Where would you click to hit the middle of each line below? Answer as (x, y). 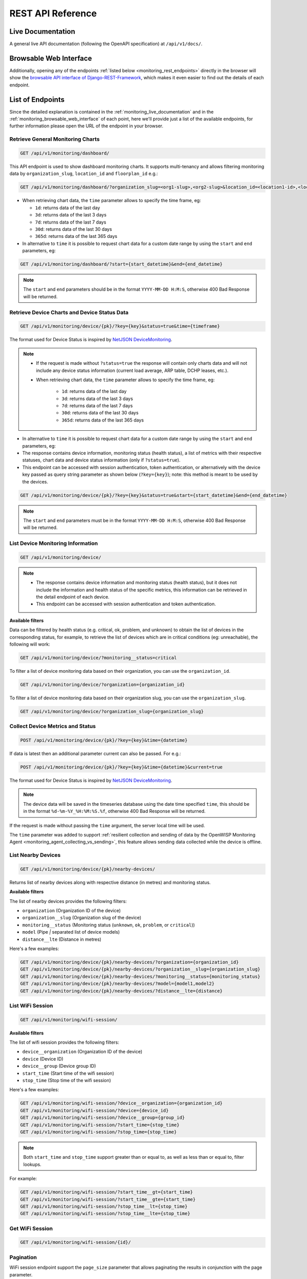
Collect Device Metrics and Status (53, 726)
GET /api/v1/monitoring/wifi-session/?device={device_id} (94, 1110)
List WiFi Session (31, 1005)
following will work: (30, 644)
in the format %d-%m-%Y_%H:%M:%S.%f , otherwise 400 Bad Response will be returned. (114, 811)
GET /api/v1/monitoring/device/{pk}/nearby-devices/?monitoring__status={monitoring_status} (140, 976)
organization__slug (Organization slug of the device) (82, 918)
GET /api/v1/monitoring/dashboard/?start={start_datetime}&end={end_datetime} (121, 264)
